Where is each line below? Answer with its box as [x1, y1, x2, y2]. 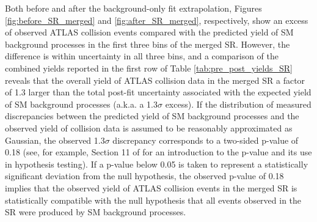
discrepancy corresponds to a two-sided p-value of [112, 133, 299, 146]
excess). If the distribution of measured [165, 97, 312, 110]
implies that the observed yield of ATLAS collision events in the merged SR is [5, 181, 297, 194]
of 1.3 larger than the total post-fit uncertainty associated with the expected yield [5, 86, 312, 98]
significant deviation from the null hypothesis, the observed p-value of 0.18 [5, 169, 284, 182]
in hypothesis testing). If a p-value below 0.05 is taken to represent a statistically [5, 157, 308, 170]
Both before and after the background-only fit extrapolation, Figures [5, 2, 262, 14]
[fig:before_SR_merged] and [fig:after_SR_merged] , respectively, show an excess [5, 13, 308, 26]
